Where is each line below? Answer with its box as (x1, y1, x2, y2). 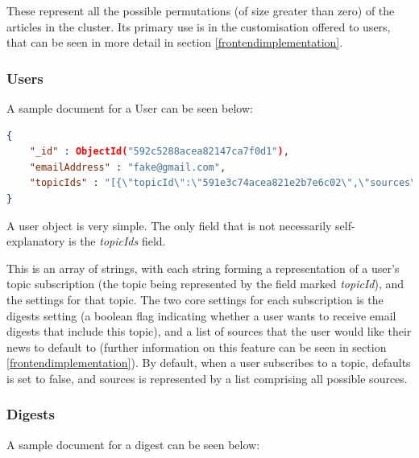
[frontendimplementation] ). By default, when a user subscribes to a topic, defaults (6, 354, 411, 371)
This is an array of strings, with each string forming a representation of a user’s (6, 259, 400, 276)
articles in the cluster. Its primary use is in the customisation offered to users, (6, 18, 391, 35)
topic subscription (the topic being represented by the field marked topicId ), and (6, 275, 404, 292)
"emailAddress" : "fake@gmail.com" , (29, 161, 226, 173)
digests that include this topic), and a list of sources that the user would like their (6, 323, 412, 340)
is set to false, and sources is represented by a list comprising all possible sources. (6, 369, 408, 386)
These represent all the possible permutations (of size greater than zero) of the (6, 2, 395, 19)
